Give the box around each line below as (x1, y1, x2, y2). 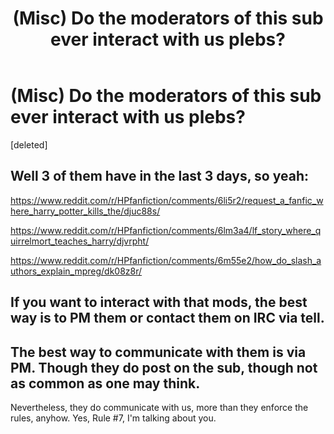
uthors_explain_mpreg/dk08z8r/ (10, 265, 143, 277)
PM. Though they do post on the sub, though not (10, 359, 318, 376)
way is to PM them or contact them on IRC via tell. (10, 310, 325, 327)
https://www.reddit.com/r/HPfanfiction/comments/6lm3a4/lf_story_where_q (10, 224, 322, 236)
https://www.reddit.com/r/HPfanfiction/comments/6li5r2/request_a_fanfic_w (10, 194, 324, 206)
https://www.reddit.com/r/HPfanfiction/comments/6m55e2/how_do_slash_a (10, 254, 322, 266)
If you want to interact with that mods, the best (10, 294, 308, 311)
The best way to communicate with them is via (10, 343, 307, 361)
